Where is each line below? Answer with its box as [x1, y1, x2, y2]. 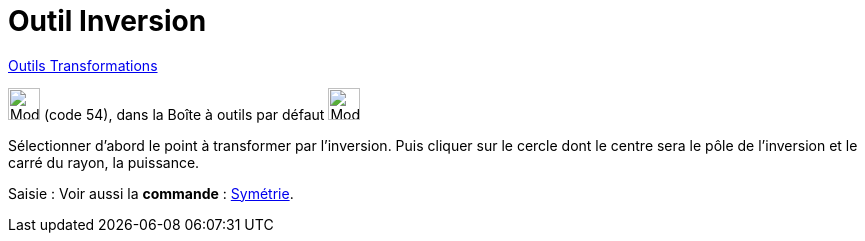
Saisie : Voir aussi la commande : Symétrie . [8, 184, 294, 202]
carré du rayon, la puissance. [8, 153, 200, 171]
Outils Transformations [8, 56, 158, 74]
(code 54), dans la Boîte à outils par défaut [43, 105, 325, 123]
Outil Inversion [8, 4, 207, 38]
